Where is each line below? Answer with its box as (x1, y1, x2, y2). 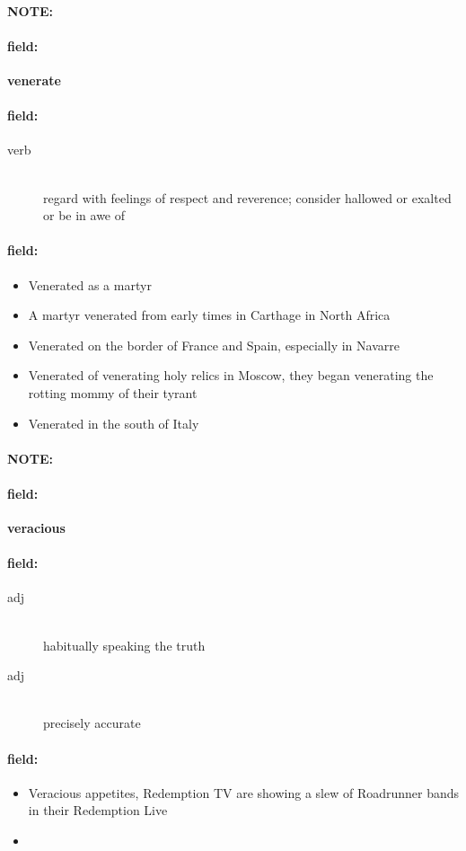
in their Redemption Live (28, 801, 168, 820)
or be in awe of (43, 206, 126, 225)
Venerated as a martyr (28, 275, 152, 294)
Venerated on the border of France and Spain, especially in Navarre (28, 335, 400, 354)
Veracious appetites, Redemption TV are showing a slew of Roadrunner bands (28, 783, 460, 802)
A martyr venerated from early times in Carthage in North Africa (28, 306, 391, 324)
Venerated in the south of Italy (28, 413, 199, 432)
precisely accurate (43, 714, 141, 732)
